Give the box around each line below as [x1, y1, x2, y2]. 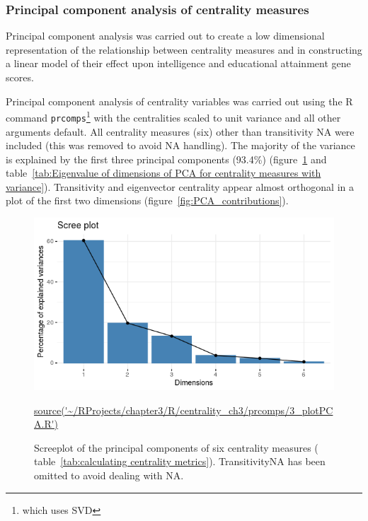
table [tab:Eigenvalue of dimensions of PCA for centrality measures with [6, 165, 321, 180]
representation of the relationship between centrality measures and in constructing [6, 42, 362, 57]
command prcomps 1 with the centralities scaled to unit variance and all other [6, 108, 341, 124]
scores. [6, 70, 34, 84]
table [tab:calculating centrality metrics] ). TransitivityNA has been [34, 454, 326, 469]
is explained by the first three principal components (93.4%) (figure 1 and [6, 151, 327, 166]
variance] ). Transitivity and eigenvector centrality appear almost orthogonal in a [6, 179, 354, 194]
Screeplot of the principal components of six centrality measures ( [34, 440, 318, 455]
